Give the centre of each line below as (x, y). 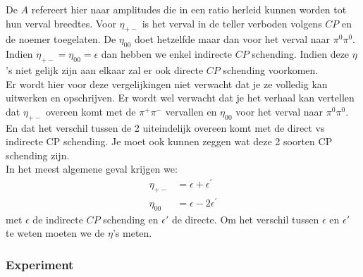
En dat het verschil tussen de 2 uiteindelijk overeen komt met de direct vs (165, 127)
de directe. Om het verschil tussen (245, 219)
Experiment (40, 264)
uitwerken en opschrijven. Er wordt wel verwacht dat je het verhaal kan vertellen (180, 98)
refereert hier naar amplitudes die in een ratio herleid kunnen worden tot (189, 9)
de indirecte (58, 219)
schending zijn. (38, 155)
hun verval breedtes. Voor (61, 23)
